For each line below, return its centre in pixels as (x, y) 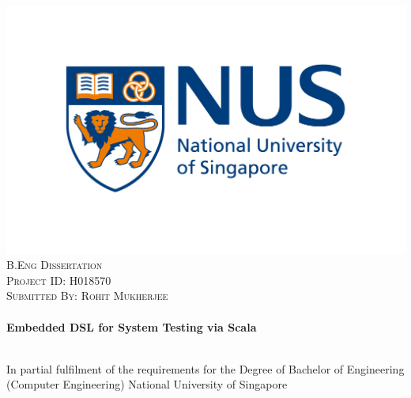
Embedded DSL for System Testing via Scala (132, 326)
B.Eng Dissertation (55, 265)
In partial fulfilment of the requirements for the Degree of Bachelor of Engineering (205, 368)
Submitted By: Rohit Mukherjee (87, 296)
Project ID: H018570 (59, 280)
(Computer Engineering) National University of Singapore (147, 384)
